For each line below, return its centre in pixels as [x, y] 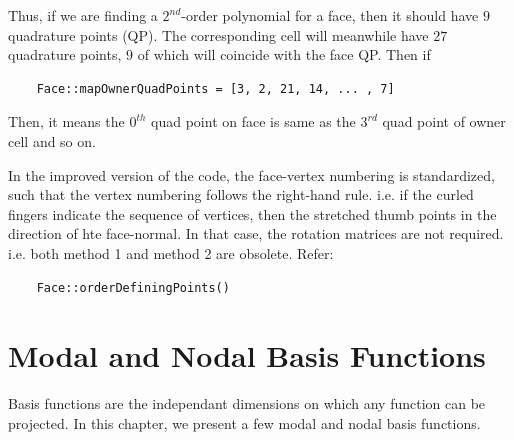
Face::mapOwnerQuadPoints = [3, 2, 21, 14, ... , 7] [215, 88]
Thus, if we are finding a [83, 15]
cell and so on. [52, 140]
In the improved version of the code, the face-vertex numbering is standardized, [251, 174]
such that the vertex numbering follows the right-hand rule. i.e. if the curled [241, 194]
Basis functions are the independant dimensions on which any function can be [247, 403]
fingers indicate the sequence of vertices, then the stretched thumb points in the [252, 213]
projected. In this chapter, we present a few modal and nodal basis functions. [244, 422]
